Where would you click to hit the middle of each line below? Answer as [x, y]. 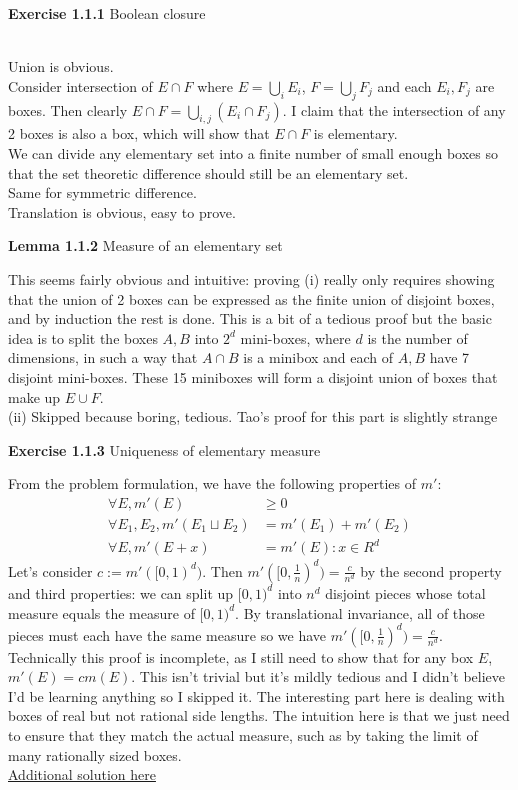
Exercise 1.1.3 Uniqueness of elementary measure [164, 449]
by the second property [431, 570]
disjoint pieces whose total [405, 592]
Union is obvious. [61, 66]
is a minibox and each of [318, 357]
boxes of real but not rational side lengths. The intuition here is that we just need [259, 715]
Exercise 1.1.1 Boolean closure [107, 13]
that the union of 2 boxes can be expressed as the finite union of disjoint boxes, [251, 298]
